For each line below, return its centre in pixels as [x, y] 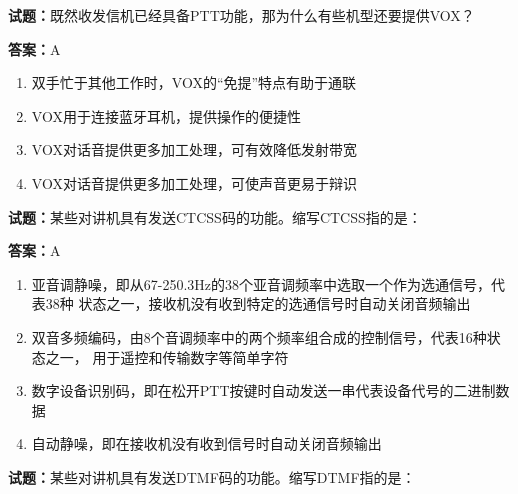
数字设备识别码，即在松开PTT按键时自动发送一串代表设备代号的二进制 [263, 390]
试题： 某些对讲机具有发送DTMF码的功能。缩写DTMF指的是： [212, 476]
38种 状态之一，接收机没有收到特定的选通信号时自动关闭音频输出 [258, 303]
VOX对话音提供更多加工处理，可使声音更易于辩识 [194, 182]
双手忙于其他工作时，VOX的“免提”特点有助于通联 [194, 82]
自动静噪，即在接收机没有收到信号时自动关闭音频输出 [206, 443]
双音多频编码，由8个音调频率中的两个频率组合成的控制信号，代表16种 [259, 336]
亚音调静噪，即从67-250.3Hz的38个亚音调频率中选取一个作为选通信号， [261, 283]
